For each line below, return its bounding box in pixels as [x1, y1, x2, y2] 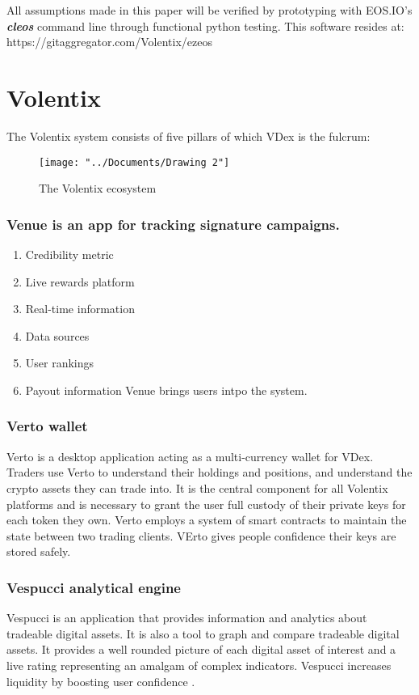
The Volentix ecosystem [39, 180, 157, 197]
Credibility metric [25, 245, 114, 262]
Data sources [25, 327, 90, 344]
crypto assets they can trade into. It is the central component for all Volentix [6, 479, 388, 496]
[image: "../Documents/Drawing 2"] [39, 156, 230, 168]
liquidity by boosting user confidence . [6, 672, 195, 689]
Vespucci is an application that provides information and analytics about [6, 609, 367, 626]
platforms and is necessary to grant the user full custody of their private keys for [6, 495, 406, 512]
